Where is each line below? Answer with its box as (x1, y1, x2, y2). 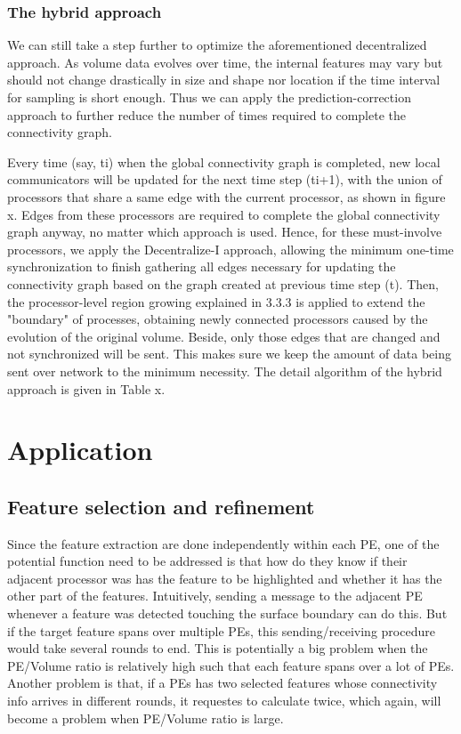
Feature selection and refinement (7, 492, 315, 520)
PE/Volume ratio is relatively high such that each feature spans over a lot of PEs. (7, 656, 455, 674)
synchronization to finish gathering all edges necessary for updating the (7, 257, 396, 276)
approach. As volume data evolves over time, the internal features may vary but (7, 52, 443, 71)
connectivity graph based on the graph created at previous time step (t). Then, (7, 274, 439, 293)
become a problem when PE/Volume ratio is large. (7, 708, 284, 727)
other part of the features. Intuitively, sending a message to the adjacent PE (7, 586, 423, 605)
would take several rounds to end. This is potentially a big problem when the (7, 639, 428, 657)
